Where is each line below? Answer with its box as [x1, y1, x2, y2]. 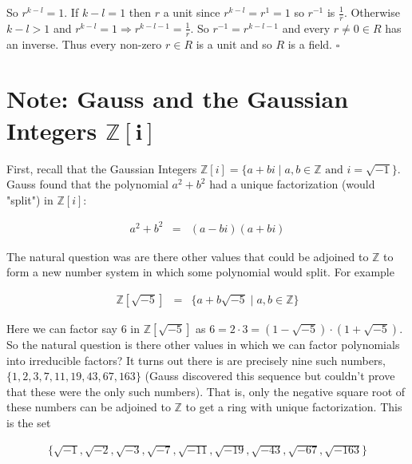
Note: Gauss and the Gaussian [6, 82, 349, 115]
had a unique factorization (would [209, 176, 375, 192]
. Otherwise [343, 4, 400, 20]
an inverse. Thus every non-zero [6, 35, 162, 52]
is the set [6, 414, 51, 431]
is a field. [287, 35, 333, 52]
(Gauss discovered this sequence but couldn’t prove [145, 367, 395, 384]
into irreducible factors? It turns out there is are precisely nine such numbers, [6, 351, 386, 368]
